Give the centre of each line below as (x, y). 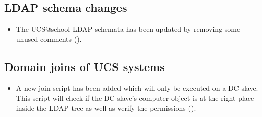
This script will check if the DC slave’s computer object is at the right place (135, 98)
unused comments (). (49, 39)
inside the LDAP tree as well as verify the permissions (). (106, 108)
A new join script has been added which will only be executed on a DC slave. (137, 88)
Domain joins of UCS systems (85, 66)
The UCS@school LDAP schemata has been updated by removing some (128, 29)
